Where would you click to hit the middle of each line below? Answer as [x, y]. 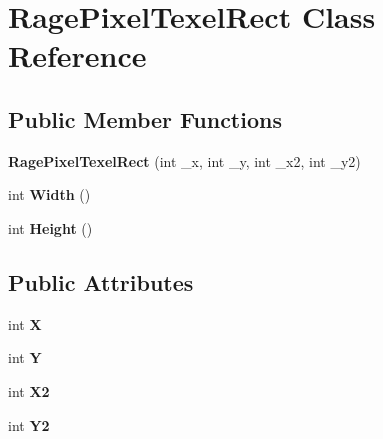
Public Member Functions [145, 118]
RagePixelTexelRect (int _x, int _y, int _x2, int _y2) [184, 160]
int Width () [49, 194]
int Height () [50, 227]
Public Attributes [101, 281]
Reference [77, 55]
